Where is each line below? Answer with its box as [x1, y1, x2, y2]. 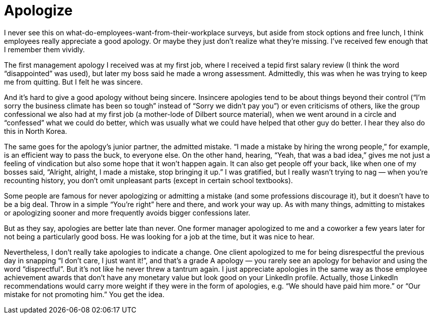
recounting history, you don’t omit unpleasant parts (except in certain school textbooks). [4, 176, 293, 185]
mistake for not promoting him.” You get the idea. [4, 290, 165, 299]
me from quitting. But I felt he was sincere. [4, 77, 143, 86]
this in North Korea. [4, 126, 67, 135]
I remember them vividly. [4, 45, 85, 54]
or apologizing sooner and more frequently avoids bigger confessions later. [4, 208, 251, 217]
